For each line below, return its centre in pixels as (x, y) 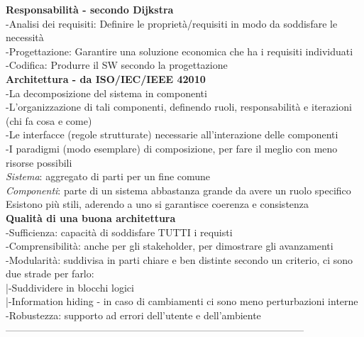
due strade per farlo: (50, 274)
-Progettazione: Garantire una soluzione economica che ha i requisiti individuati (180, 51)
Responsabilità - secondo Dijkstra (90, 9)
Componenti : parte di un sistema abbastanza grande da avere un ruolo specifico (178, 190)
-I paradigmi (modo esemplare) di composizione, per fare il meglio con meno (172, 148)
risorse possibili (39, 162)
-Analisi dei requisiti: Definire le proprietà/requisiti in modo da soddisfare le (172, 23)
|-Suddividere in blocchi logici (70, 287)
